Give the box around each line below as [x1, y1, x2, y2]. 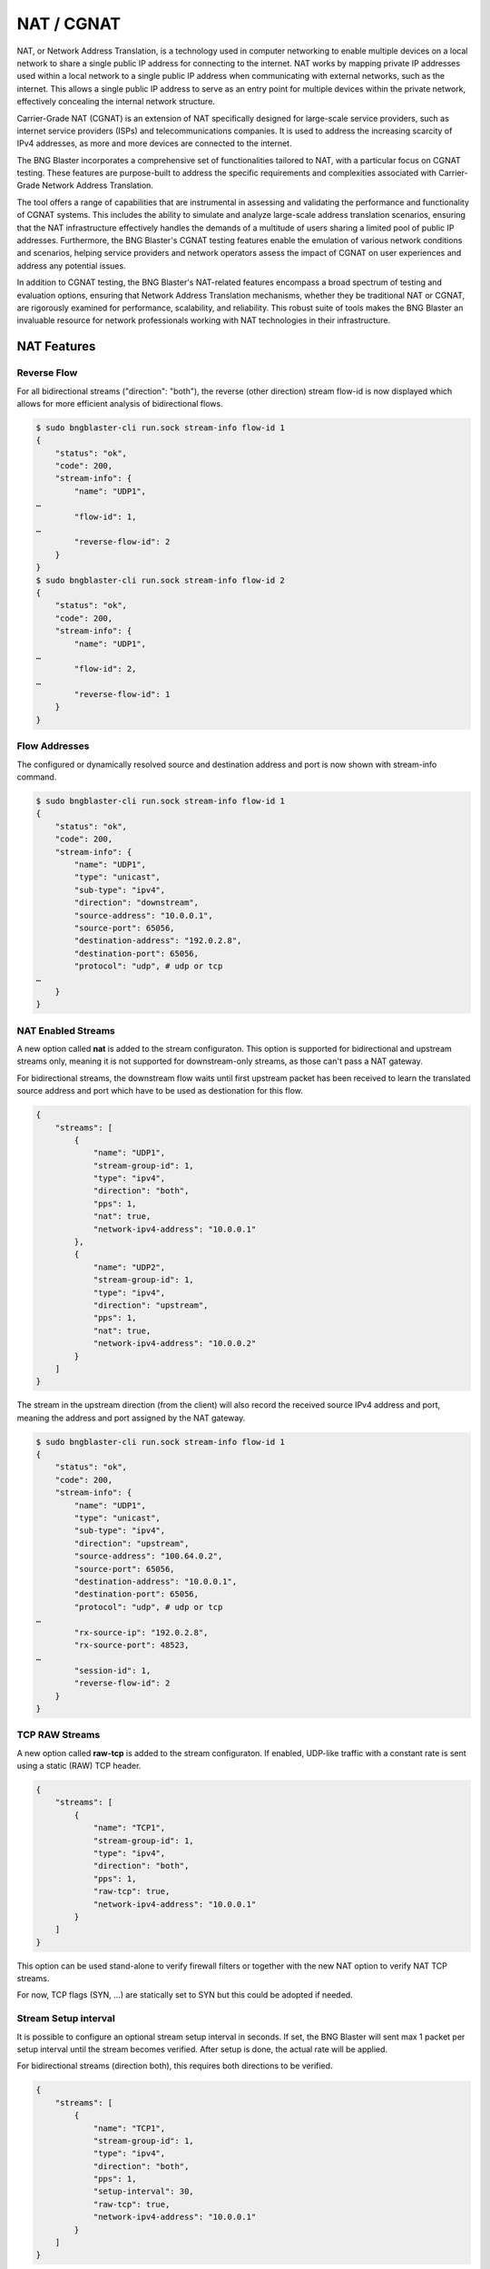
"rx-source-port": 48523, [73, 1639, 190, 1650]
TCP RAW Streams [16, 1729, 101, 1742]
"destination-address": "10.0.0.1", [73, 1576, 238, 1586]
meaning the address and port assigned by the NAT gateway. [16, 1412, 246, 1423]
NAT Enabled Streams [16, 1024, 115, 1036]
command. [16, 771, 57, 782]
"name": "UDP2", [93, 1262, 166, 1272]
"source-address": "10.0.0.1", [73, 910, 213, 920]
